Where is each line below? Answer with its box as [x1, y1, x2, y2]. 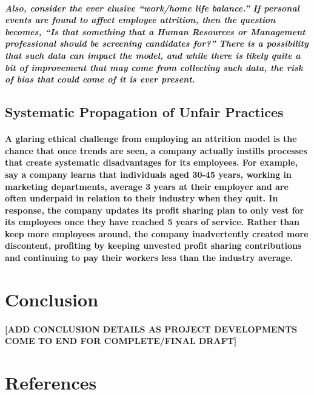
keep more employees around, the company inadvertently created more [5, 227, 309, 240]
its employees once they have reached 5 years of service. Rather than [5, 215, 299, 228]
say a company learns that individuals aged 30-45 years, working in [5, 167, 292, 180]
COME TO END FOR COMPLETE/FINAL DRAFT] [5, 334, 237, 347]
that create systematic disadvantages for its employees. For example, [5, 156, 298, 169]
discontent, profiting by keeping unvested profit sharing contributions [5, 239, 302, 252]
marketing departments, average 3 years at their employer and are [5, 180, 289, 192]
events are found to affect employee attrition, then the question [5, 13, 276, 26]
